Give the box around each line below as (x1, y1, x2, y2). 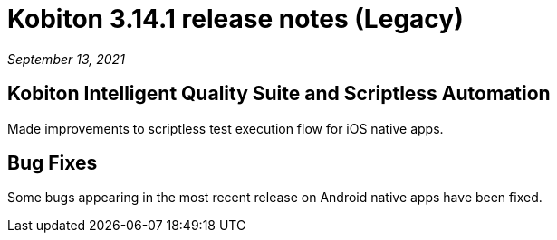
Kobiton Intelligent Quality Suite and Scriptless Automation (7, 82, 551, 106)
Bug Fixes (7, 152, 98, 175)
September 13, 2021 (7, 51, 125, 67)
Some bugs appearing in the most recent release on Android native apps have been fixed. (7, 189, 543, 206)
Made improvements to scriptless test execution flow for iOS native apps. (7, 120, 444, 136)
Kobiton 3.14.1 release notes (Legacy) (7, 4, 464, 34)
